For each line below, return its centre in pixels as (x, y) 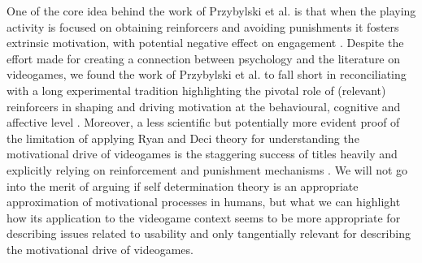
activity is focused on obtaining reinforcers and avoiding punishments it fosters (203, 26)
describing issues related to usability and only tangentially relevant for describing (209, 233)
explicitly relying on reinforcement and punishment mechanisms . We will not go (207, 169)
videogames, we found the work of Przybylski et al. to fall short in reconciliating (207, 74)
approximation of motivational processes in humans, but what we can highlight (204, 202)
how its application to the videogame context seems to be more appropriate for (204, 217)
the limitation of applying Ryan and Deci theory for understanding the (183, 138)
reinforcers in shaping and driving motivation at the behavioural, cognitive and (204, 106)
